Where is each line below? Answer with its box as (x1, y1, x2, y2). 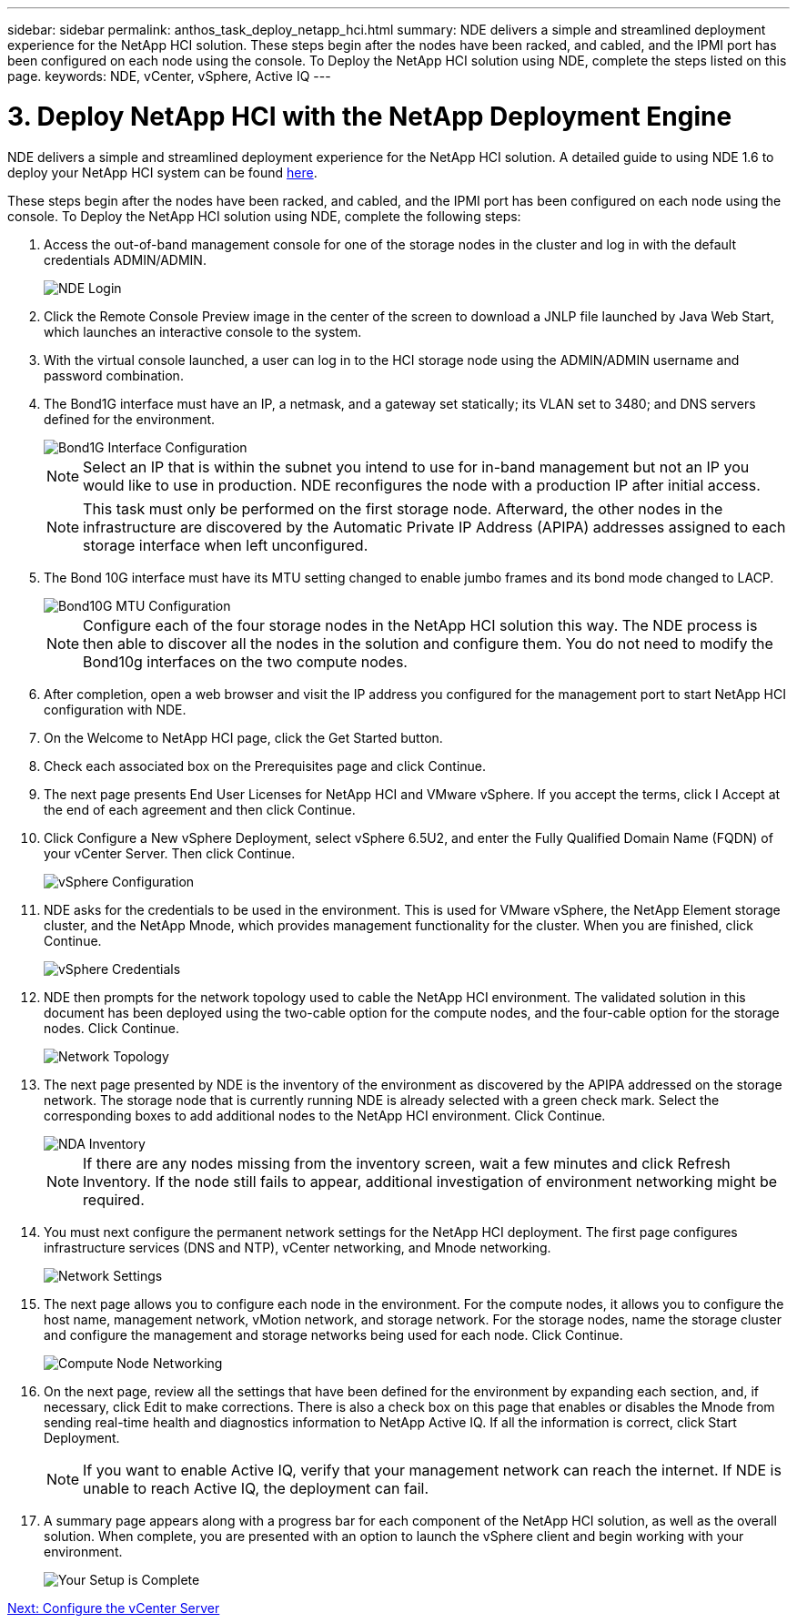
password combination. (44, 367, 184, 383)
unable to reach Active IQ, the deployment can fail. (83, 1478, 429, 1497)
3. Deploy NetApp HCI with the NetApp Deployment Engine (7, 100, 732, 132)
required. (83, 1190, 145, 1209)
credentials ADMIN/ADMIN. (44, 251, 207, 268)
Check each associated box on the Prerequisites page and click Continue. (44, 757, 487, 774)
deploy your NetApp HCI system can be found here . (7, 164, 318, 180)
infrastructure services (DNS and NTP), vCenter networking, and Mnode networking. (44, 1239, 551, 1255)
